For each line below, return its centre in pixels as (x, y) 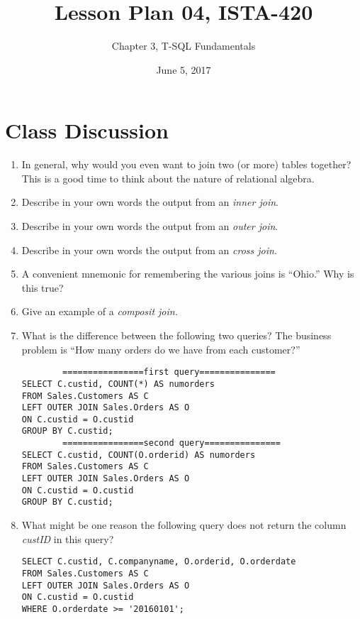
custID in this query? (68, 538)
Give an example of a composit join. (100, 311)
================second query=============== (171, 443)
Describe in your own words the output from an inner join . (150, 202)
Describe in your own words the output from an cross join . (149, 250)
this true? (43, 287)
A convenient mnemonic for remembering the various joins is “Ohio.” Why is (188, 274)
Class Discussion (87, 130)
